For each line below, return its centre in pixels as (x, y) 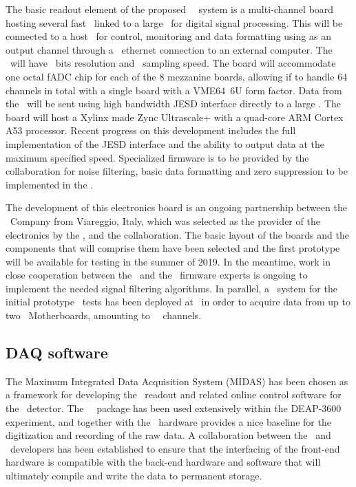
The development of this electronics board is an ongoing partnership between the (176, 207)
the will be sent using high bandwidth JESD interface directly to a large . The (173, 104)
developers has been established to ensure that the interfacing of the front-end (175, 448)
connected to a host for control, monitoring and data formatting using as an (168, 36)
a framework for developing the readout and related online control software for (174, 394)
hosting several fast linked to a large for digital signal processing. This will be (174, 22)
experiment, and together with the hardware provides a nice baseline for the (168, 421)
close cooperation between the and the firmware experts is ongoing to (157, 275)
